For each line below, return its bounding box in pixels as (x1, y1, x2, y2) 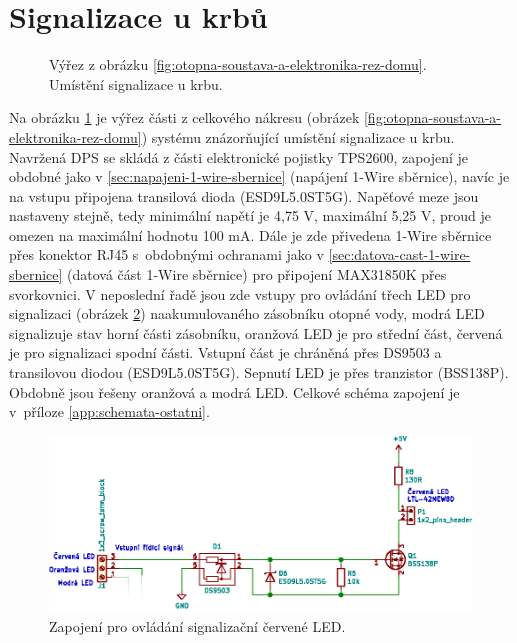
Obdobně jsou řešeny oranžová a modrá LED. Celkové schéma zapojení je (9, 381, 460, 402)
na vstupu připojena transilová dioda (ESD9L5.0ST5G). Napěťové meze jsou (9, 185, 479, 206)
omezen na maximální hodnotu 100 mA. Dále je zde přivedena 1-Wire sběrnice (9, 224, 492, 245)
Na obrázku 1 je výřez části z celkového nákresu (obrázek (9, 107, 360, 128)
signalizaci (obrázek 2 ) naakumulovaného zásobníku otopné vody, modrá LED (9, 303, 485, 324)
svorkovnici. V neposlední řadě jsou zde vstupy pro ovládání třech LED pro (9, 283, 471, 304)
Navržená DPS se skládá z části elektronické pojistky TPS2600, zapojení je (9, 146, 469, 167)
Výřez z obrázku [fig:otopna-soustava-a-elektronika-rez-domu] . (49, 54, 427, 75)
